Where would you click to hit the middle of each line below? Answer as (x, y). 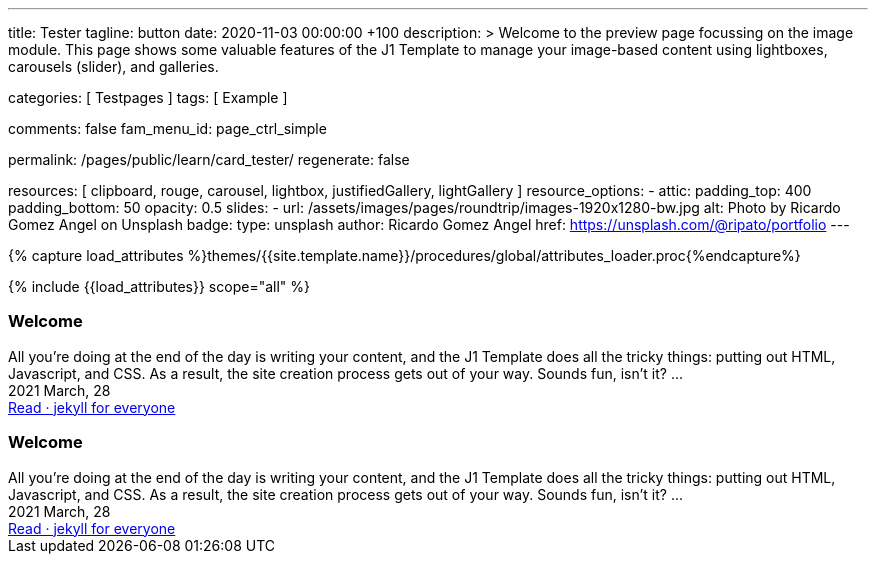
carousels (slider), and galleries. (113, 66)
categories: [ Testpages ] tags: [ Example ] (148, 97)
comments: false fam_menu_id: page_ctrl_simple (167, 128)
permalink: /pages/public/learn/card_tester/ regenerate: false (209, 159)
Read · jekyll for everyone (92, 407)
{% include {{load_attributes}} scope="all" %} (159, 286)
